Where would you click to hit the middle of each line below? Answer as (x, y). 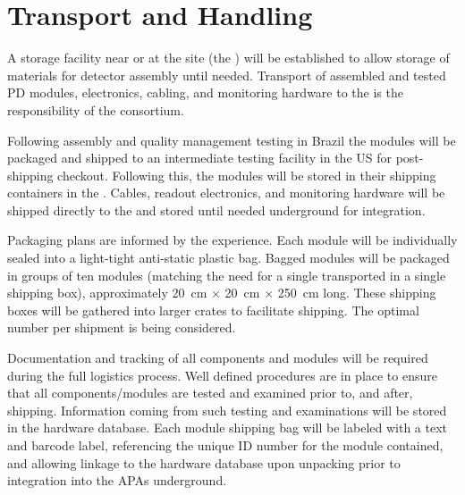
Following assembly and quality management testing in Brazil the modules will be (232, 140)
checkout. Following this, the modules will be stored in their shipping (247, 175)
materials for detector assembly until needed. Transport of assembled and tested (227, 75)
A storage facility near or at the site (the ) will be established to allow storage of (228, 58)
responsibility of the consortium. (96, 109)
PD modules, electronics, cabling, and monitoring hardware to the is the (205, 92)
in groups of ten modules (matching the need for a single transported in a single (227, 275)
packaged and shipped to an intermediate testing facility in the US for (199, 158)
